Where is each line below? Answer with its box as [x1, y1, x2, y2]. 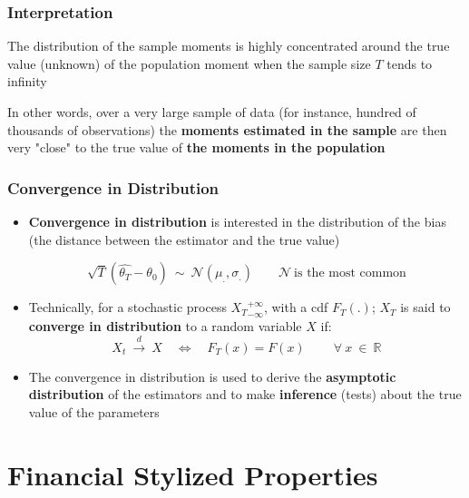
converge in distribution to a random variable [28, 317, 302, 336]
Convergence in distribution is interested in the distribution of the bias [28, 212, 446, 230]
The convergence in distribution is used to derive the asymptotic [28, 366, 396, 386]
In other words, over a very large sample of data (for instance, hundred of [7, 103, 416, 121]
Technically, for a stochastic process [28, 298, 227, 317]
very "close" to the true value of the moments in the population [7, 138, 386, 157]
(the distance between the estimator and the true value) [28, 229, 340, 249]
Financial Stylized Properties [7, 455, 378, 493]
